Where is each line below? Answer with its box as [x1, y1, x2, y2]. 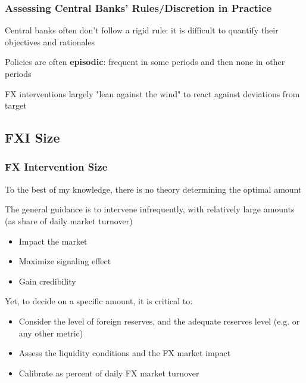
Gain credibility [18, 274, 76, 287]
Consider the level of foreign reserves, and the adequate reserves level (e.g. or [18, 314, 300, 327]
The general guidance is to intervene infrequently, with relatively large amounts [5, 203, 295, 215]
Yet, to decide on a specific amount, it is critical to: [5, 295, 193, 307]
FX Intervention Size [5, 159, 108, 174]
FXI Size [5, 128, 60, 147]
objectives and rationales [5, 35, 95, 48]
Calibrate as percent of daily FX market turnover [18, 366, 199, 379]
